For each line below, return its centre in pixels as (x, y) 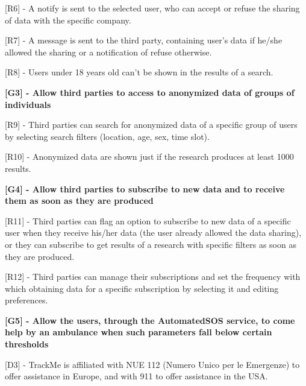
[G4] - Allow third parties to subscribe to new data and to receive (145, 188)
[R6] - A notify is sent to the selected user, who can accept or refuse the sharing (152, 8)
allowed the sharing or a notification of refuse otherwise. (108, 52)
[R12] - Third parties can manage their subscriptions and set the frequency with (153, 277)
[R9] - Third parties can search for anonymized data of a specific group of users (151, 125)
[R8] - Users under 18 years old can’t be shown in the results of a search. (139, 72)
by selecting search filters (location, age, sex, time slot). (107, 136)
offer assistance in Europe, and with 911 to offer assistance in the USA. (136, 376)
